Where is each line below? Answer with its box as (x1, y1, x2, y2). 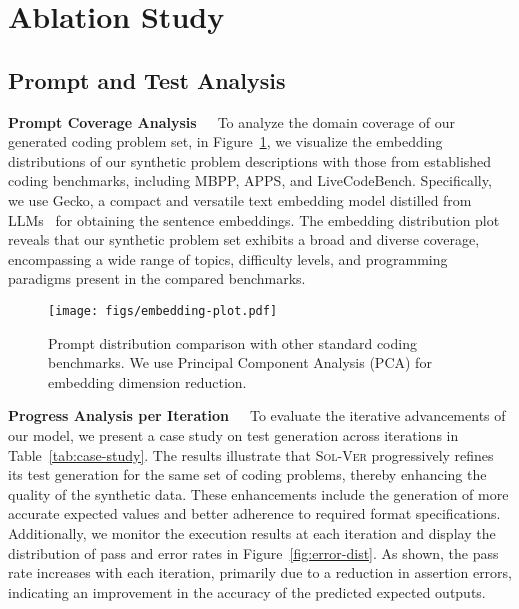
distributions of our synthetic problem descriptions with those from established (8, 150, 492, 171)
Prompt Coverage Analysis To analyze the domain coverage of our (8, 111, 455, 132)
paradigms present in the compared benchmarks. (8, 268, 306, 289)
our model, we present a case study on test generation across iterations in (8, 424, 459, 445)
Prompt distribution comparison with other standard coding (48, 332, 417, 353)
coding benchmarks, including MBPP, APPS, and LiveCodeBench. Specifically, (8, 170, 492, 191)
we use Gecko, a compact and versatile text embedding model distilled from (8, 189, 472, 210)
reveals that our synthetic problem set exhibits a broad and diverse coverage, (8, 229, 480, 250)
